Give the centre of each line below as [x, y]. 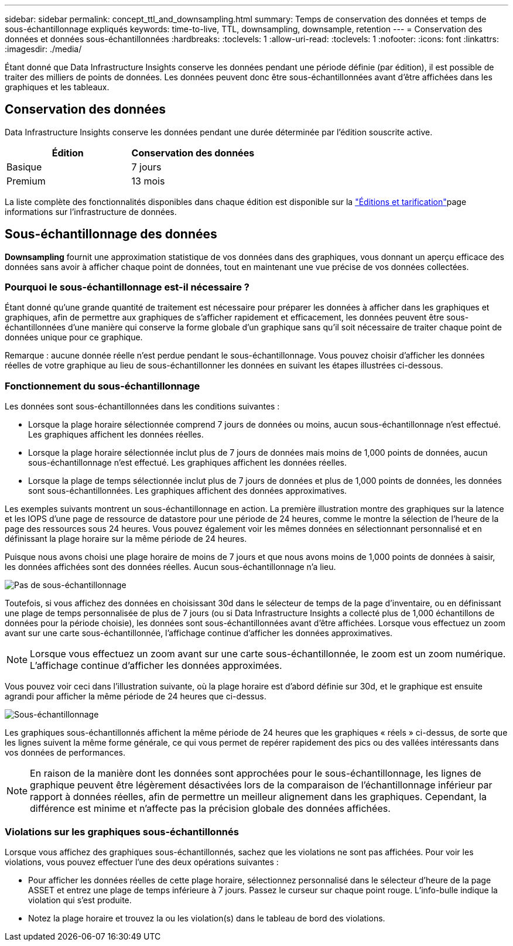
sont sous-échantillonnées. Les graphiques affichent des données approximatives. [188, 491]
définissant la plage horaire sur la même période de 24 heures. [126, 539]
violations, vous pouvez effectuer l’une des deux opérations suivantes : [142, 862]
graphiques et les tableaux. [57, 87]
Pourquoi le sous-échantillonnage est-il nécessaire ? [127, 287]
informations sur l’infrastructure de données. [91, 211]
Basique [24, 167]
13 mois [148, 181]
